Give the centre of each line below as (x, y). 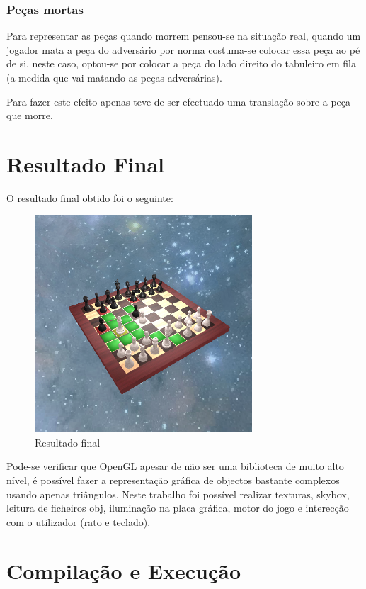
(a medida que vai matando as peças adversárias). (114, 77)
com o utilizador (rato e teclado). (79, 521)
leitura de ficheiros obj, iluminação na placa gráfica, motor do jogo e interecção (178, 508)
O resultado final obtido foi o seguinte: (90, 197)
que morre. (30, 115)
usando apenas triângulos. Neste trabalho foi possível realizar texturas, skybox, (178, 494)
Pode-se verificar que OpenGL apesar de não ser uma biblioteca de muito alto (175, 466)
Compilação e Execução (124, 570)
